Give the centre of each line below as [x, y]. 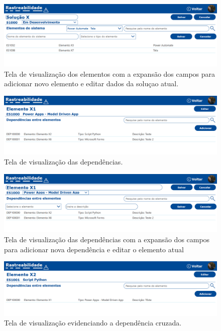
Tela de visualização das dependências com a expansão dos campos [107, 239]
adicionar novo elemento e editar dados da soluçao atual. [91, 84]
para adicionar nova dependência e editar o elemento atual [94, 249]
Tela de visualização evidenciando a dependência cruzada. [93, 323]
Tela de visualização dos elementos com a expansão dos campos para [110, 73]
